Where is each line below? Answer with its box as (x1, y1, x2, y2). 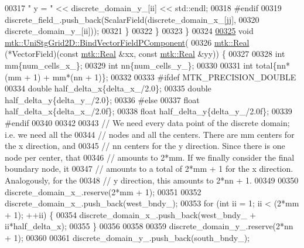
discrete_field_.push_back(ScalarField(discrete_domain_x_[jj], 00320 (5, 13, 259, 25)
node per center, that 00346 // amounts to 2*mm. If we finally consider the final (5, 151, 295, 163)
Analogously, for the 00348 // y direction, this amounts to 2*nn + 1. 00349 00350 (5, 174, 299, 186)
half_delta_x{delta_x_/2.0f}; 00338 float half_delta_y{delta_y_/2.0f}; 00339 (5, 105, 292, 117)
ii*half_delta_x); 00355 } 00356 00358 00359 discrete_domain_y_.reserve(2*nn (5, 220, 293, 232)
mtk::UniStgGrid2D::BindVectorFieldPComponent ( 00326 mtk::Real (5, 36, 250, 48)
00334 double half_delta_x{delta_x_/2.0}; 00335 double (5, 82, 211, 94)
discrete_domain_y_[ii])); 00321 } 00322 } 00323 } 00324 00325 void (5, 25, 254, 37)
